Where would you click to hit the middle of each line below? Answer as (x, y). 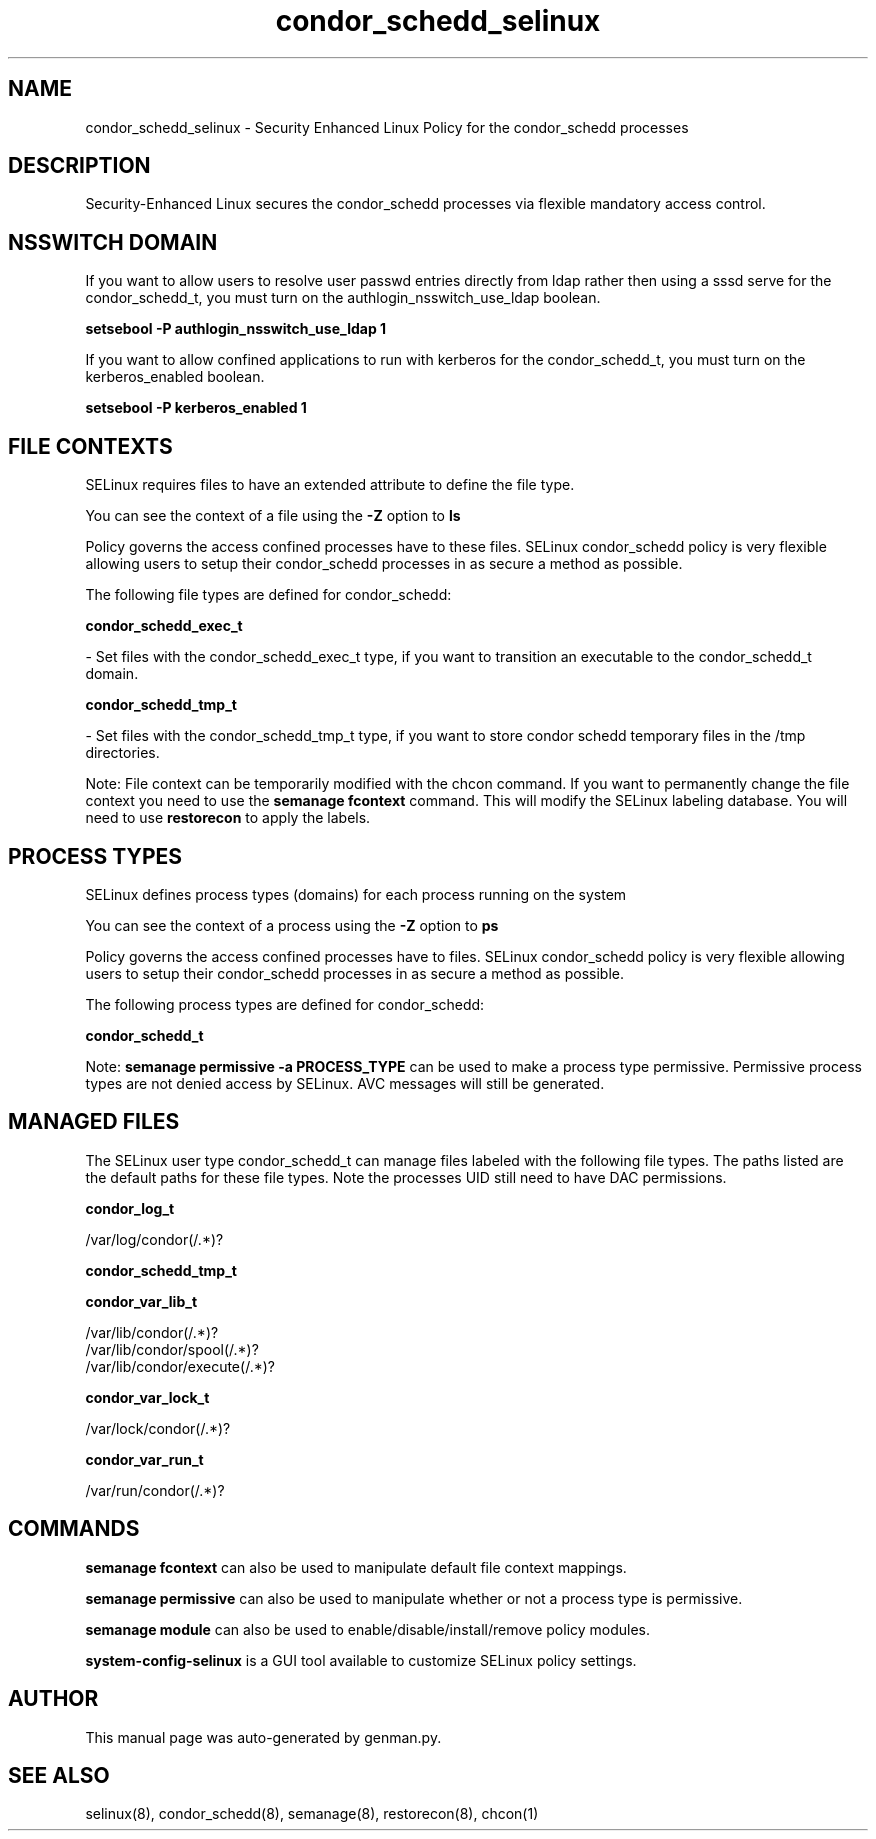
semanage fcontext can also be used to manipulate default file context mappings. (356, 1567)
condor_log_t (130, 1208)
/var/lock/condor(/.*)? (158, 1428)
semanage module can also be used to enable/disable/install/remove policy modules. (368, 1629)
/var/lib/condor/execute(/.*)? (180, 1366)
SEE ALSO (59, 1775)
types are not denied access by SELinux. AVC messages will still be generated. (345, 1083)
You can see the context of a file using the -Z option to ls (273, 516)
